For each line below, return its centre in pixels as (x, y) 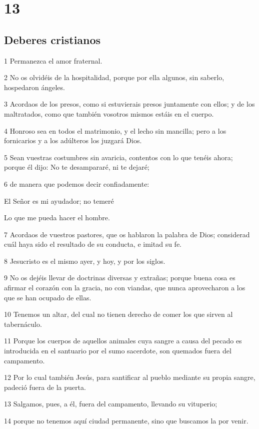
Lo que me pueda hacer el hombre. (57, 218)
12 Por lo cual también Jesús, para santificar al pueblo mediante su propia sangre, (130, 377)
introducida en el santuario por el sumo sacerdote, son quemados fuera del (118, 351)
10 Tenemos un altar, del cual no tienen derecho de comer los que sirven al (118, 314)
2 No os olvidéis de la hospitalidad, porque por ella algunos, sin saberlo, (114, 77)
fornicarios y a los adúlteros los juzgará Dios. (73, 140)
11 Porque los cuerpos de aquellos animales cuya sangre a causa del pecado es (123, 341)
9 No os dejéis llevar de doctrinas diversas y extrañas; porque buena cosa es (120, 278)
